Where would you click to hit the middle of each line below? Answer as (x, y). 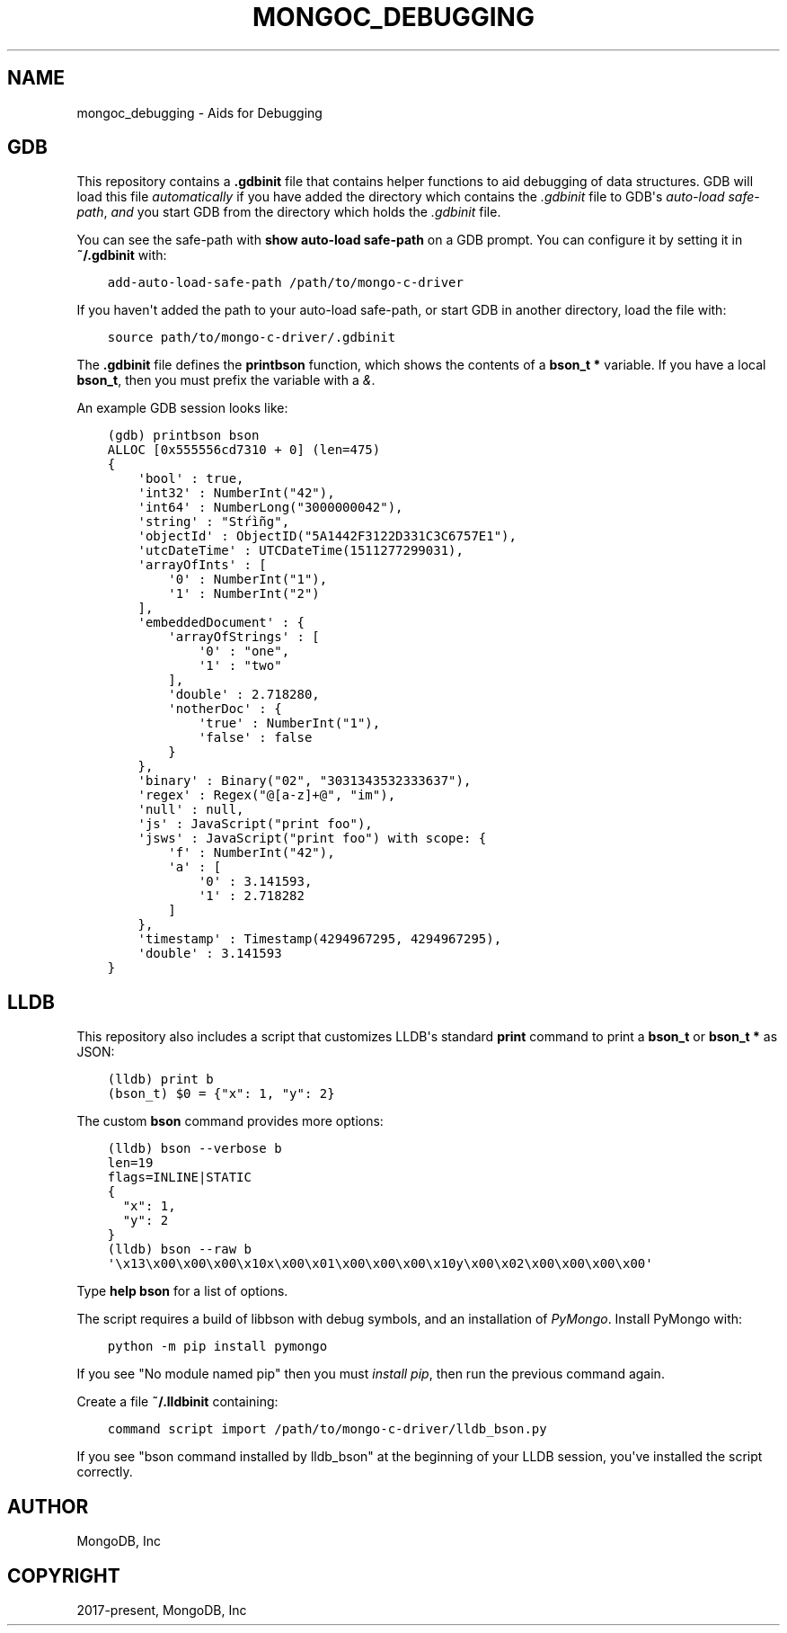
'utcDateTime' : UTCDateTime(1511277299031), (301, 551)
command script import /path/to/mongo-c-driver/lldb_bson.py (327, 1429)
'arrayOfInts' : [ (202, 565)
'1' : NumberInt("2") (244, 594)
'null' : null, (191, 810)
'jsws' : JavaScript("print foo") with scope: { (312, 839)
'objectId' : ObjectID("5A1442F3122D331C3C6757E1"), (327, 536)
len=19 (130, 1163)
